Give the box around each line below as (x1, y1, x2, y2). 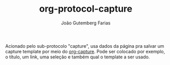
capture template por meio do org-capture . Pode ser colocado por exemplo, (5, 48, 165, 54)
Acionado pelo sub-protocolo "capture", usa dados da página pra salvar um (5, 43, 164, 49)
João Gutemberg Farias (61, 20, 111, 26)
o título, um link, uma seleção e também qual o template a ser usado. (5, 54, 150, 60)
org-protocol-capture (39, 3, 133, 15)
